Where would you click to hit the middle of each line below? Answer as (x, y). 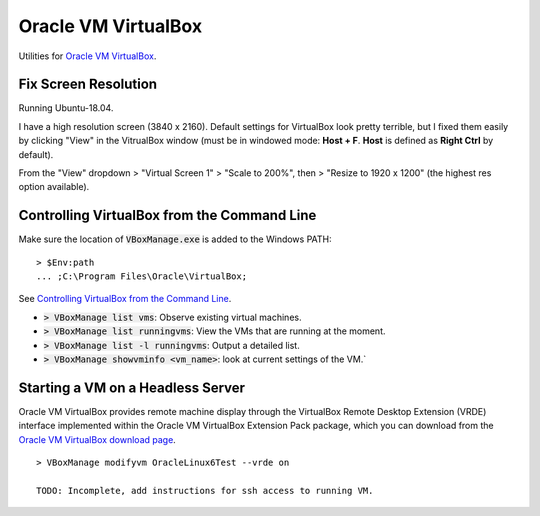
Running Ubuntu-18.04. (66, 108)
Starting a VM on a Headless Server (131, 387)
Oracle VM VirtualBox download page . (97, 439)
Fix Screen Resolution (88, 84)
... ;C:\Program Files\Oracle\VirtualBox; (142, 276)
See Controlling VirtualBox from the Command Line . (125, 299)
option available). (54, 187)
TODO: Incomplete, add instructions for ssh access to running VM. (205, 490)
